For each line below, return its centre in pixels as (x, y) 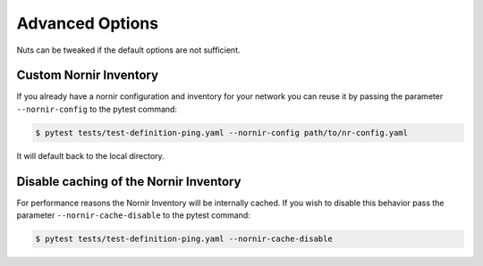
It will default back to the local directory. (90, 155)
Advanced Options (88, 23)
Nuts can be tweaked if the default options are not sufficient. (128, 50)
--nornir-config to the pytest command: (97, 109)
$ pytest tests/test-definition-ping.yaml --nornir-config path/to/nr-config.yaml (222, 133)
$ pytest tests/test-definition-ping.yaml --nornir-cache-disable (184, 239)
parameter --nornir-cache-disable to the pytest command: (133, 215)
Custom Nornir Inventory (88, 75)
